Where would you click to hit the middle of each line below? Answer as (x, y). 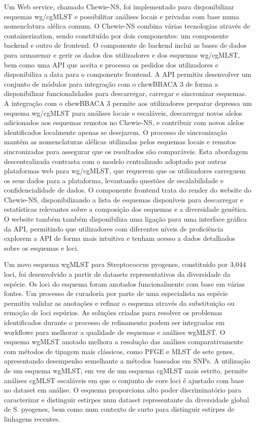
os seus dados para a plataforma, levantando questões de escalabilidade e (114, 180)
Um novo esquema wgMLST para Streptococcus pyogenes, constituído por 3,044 (125, 264)
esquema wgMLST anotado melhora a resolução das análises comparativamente (124, 342)
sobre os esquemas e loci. (41, 247)
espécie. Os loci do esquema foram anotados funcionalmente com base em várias (125, 283)
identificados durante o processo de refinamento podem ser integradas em (114, 322)
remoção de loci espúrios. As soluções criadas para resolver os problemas (113, 312)
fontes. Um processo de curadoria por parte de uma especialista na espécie (116, 293)
